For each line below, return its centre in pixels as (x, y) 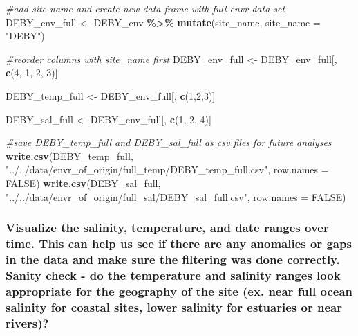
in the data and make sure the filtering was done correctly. (173, 259)
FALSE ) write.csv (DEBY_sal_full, (83, 183)
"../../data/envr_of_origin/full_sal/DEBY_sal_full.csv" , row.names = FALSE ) (176, 196)
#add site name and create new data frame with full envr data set (145, 8)
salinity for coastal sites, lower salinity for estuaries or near (174, 307)
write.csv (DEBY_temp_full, (69, 156)
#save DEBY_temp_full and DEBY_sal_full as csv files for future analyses (169, 142)
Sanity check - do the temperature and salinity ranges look (173, 275)
